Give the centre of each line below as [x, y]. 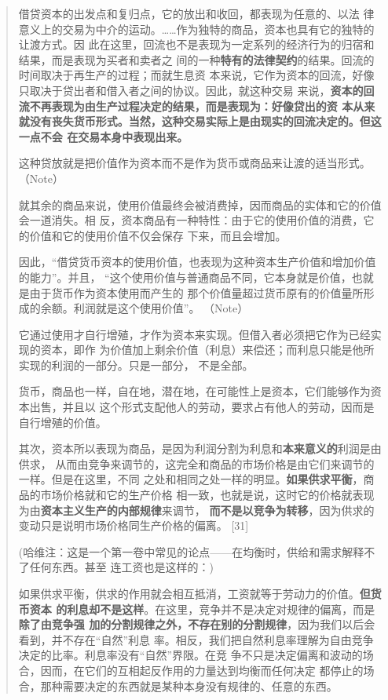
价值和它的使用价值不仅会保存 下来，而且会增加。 [158, 235]
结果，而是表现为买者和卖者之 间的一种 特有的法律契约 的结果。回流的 [196, 59]
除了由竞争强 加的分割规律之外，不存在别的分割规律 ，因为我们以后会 [197, 624]
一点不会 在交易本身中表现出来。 [103, 136]
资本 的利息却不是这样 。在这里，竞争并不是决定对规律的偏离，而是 [202, 609]
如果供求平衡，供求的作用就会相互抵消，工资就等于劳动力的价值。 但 [194, 593]
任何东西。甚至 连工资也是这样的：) [121, 567]
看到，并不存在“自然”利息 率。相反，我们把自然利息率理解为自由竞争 [196, 639]
